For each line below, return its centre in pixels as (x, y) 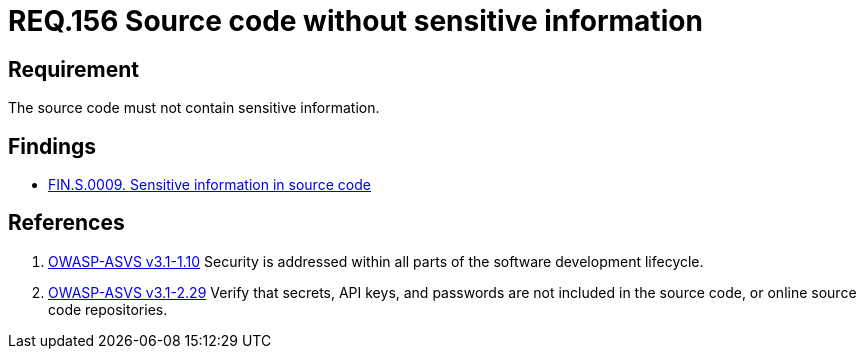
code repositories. (108, 309)
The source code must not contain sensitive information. (194, 108)
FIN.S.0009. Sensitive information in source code (209, 185)
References (66, 223)
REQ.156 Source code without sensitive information (355, 21)
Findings (52, 146)
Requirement (74, 69)
